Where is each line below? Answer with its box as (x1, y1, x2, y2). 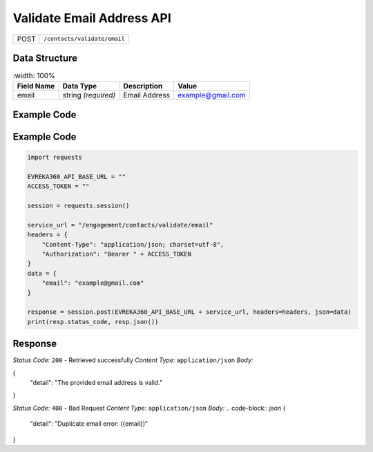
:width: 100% (12, 71, 55, 81)
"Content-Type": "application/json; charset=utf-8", (41, 241, 224, 248)
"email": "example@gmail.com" (41, 279, 144, 287)
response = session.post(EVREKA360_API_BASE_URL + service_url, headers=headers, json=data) (27, 308, 352, 316)
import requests (27, 153, 83, 162)
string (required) (62, 91, 116, 100)
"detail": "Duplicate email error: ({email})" (30, 420, 149, 428)
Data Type (62, 82, 97, 91)
